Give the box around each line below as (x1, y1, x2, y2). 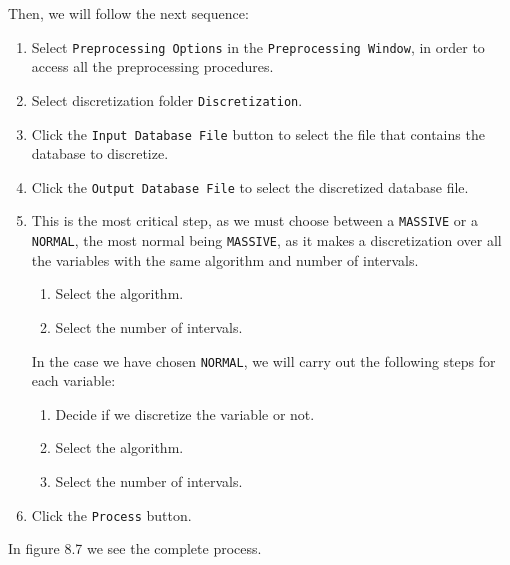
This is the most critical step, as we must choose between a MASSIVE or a (31, 210, 478, 231)
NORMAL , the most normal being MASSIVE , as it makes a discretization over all (31, 230, 502, 251)
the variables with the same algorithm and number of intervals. (31, 249, 419, 270)
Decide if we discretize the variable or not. (55, 403, 315, 424)
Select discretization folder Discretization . (31, 89, 303, 110)
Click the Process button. (31, 504, 192, 525)
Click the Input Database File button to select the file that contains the (31, 123, 485, 144)
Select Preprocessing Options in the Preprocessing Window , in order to (31, 36, 485, 57)
